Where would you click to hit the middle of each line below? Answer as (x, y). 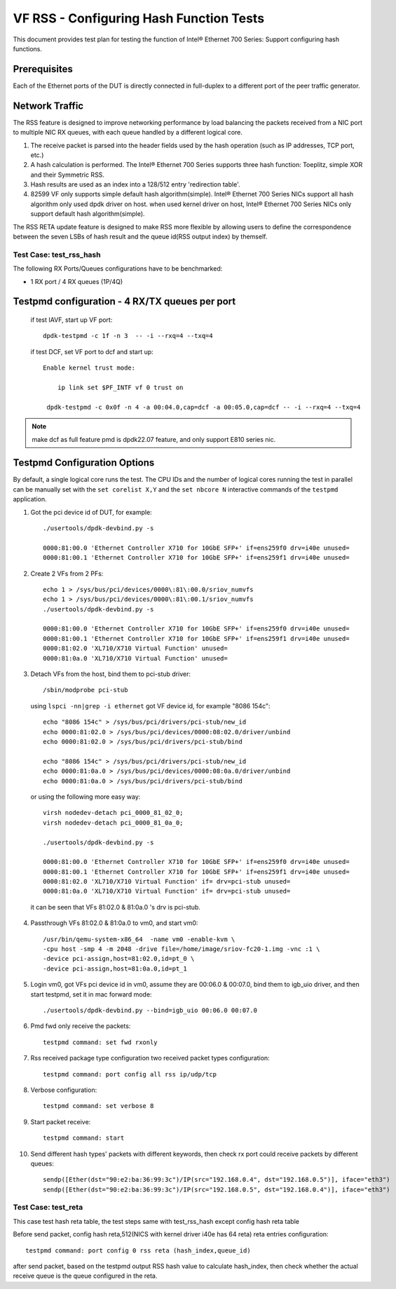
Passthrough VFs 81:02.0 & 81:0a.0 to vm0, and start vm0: (114, 923)
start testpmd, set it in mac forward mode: (91, 994)
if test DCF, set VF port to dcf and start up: (92, 351)
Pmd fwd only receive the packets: (81, 1026)
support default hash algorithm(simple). (88, 214)
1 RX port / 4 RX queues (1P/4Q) (76, 281)
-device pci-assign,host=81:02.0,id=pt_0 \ (119, 959)
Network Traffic (48, 106)
